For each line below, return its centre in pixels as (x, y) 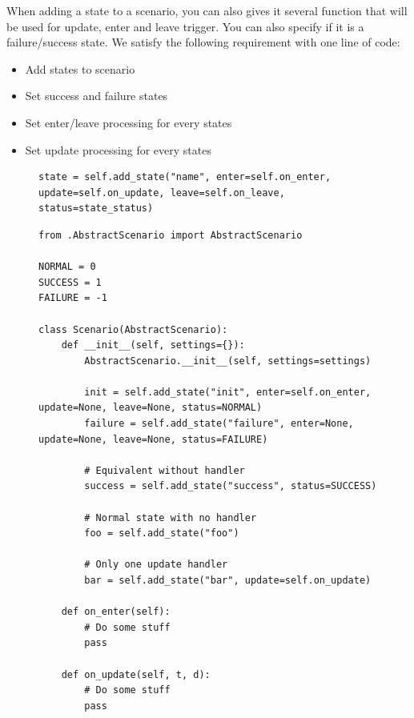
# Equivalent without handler (165, 470)
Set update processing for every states (118, 149)
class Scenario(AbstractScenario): (133, 329)
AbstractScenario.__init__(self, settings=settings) (228, 361)
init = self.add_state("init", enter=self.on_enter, (228, 392)
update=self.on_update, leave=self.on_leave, (162, 193)
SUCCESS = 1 (70, 282)
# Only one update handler (156, 565)
